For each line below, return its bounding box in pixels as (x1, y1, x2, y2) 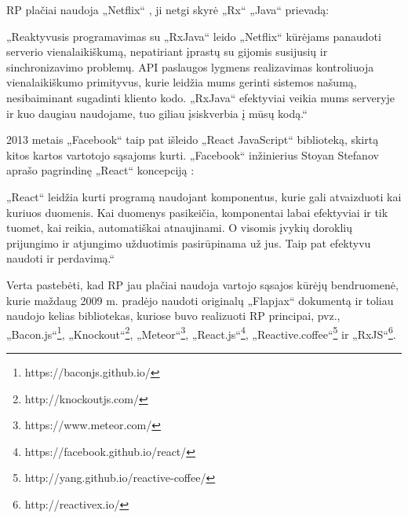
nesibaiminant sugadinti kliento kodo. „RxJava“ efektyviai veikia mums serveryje (6, 89, 395, 105)
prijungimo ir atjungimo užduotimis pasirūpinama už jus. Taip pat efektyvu (6, 234, 371, 251)
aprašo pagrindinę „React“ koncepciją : (6, 162, 195, 178)
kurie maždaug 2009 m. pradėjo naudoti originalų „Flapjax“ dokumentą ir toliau (6, 292, 394, 308)
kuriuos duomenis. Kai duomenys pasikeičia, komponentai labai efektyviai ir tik (6, 204, 388, 220)
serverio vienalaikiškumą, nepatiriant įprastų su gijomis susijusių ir (6, 43, 328, 60)
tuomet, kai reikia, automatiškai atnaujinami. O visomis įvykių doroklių (6, 219, 352, 236)
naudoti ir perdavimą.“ (6, 250, 115, 266)
